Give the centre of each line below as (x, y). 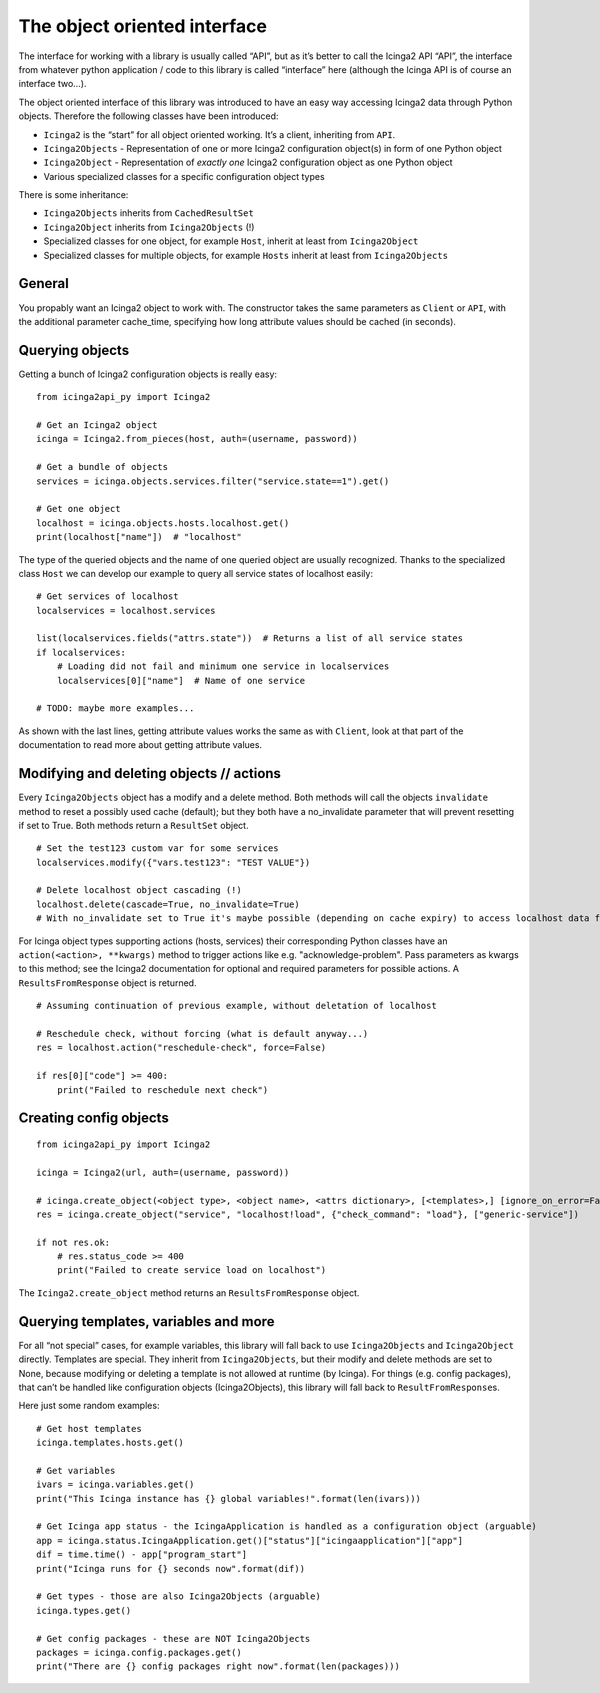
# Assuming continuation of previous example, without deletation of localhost (236, 1006)
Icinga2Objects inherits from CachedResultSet (148, 213)
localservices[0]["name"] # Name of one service (180, 680)
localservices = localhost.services (126, 610)
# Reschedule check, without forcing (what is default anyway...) (202, 1033)
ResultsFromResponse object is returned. (107, 982)
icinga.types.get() (84, 1610)
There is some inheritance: (73, 195)
